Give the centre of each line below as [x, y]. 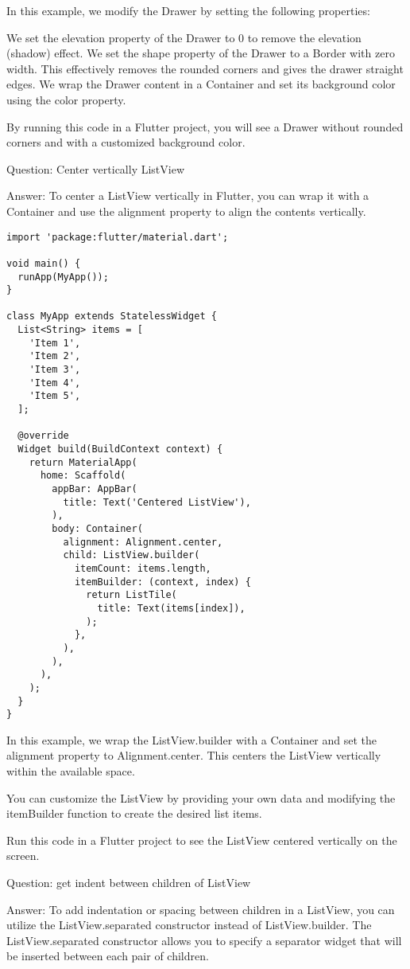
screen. [23, 856]
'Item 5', [55, 396]
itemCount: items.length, [143, 568]
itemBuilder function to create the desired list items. [134, 813]
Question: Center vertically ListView [96, 168]
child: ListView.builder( [132, 555]
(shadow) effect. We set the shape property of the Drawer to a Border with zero [201, 53]
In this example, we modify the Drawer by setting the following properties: [188, 10]
